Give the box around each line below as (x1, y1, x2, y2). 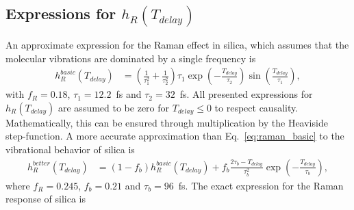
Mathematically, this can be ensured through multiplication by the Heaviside (5, 115, 328, 129)
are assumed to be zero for (58, 100, 170, 114)
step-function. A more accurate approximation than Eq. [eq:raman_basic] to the (5, 129, 344, 143)
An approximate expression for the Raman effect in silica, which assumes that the (5, 38, 349, 52)
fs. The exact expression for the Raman (178, 178, 344, 192)
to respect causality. (214, 100, 299, 114)
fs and (116, 87, 142, 101)
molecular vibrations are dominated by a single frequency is (5, 51, 256, 65)
